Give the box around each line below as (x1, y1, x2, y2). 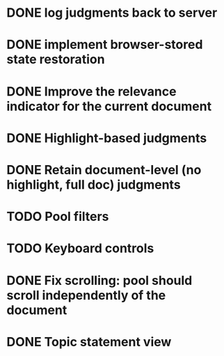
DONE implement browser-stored (6, 37, 203, 53)
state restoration (6, 52, 105, 68)
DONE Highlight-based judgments (6, 130, 207, 146)
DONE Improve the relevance (6, 84, 177, 99)
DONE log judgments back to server (6, 5, 218, 21)
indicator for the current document (6, 98, 212, 114)
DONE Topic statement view (6, 334, 172, 350)
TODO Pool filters (6, 209, 109, 224)
